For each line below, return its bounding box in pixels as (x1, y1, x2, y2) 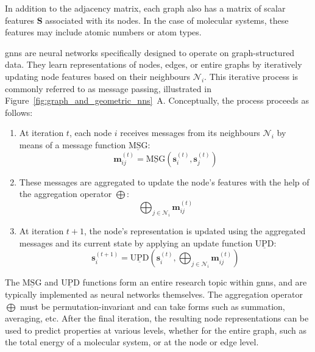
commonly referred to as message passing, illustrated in (5, 82, 211, 95)
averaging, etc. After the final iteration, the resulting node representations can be (5, 312, 309, 325)
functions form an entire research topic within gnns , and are (82, 276, 307, 289)
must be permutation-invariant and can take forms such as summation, (19, 300, 285, 312)
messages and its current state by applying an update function (19, 236, 253, 249)
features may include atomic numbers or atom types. (5, 26, 202, 38)
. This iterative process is (204, 70, 299, 82)
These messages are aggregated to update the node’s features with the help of (19, 175, 310, 188)
